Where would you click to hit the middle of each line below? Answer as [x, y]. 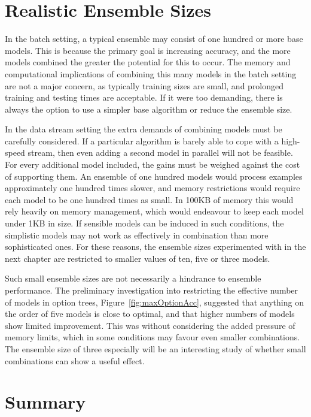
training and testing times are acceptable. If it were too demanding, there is [144, 97]
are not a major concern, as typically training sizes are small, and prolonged [144, 85]
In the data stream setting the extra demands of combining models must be [144, 129]
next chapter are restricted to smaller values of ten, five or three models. [138, 258]
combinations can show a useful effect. [75, 360]
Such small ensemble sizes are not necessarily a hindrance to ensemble [133, 278]
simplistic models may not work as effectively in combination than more [137, 235]
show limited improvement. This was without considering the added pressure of [150, 325]
